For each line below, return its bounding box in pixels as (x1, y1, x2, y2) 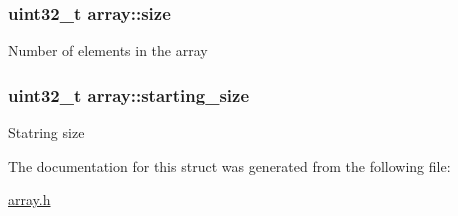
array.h (8, 189, 51, 210)
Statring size (8, 122, 85, 143)
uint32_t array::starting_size (8, 82, 250, 107)
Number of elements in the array (8, 40, 208, 61)
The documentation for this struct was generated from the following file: (8, 155, 451, 176)
